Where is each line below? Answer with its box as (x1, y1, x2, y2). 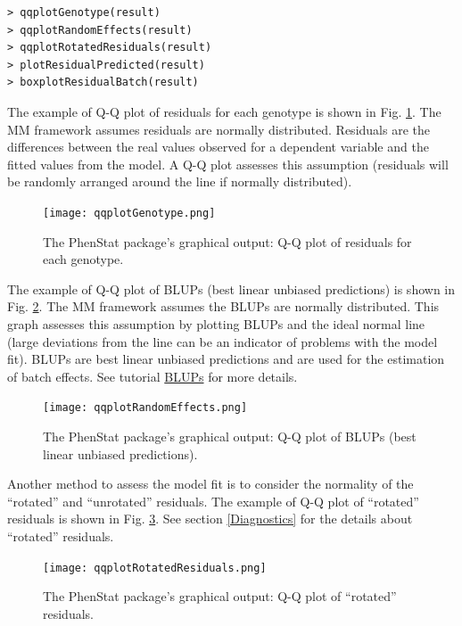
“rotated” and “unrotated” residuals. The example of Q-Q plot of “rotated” (7, 491, 419, 510)
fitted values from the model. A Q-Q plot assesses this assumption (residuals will (7, 154, 449, 173)
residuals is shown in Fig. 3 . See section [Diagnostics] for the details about (7, 509, 413, 528)
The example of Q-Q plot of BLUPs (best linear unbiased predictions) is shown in (7, 279, 456, 298)
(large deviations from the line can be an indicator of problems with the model (7, 332, 438, 350)
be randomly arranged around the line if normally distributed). (7, 172, 352, 191)
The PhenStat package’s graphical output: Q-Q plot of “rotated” (43, 587, 397, 605)
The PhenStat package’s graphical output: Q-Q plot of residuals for (43, 232, 412, 251)
